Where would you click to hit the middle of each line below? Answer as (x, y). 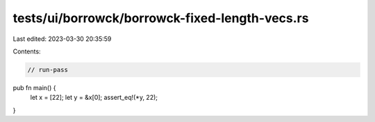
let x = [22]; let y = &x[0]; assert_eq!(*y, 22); (94, 98)
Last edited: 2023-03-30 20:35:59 (62, 39)
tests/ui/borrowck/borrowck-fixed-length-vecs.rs (161, 18)
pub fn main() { (34, 87)
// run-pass (48, 70)
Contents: (27, 51)
